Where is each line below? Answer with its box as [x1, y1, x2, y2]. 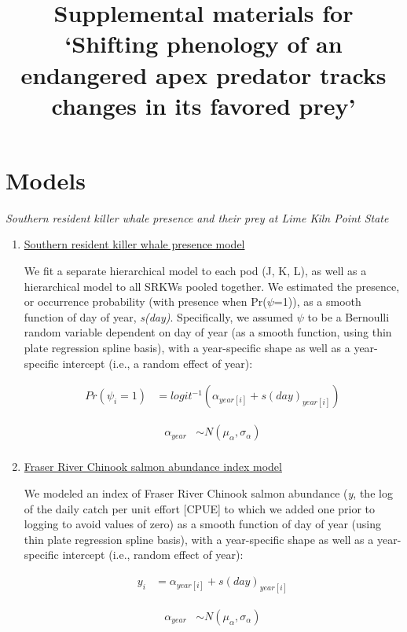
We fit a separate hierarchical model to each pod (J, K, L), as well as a [24, 263, 367, 279]
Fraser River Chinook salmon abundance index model [24, 458, 282, 475]
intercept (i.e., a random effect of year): [62, 355, 253, 371]
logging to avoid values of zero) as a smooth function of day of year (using [24, 516, 382, 532]
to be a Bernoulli [307, 308, 390, 325]
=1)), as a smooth [273, 293, 361, 310]
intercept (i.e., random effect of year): [62, 546, 244, 563]
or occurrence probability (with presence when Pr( [24, 293, 267, 310]
